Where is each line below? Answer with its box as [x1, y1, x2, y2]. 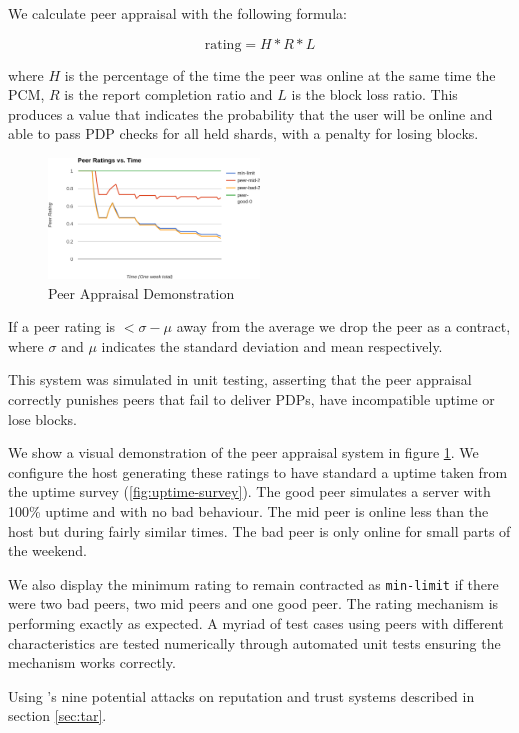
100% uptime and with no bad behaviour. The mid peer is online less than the [8, 501, 489, 522]
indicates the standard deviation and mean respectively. [101, 335, 443, 356]
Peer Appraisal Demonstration [48, 282, 235, 303]
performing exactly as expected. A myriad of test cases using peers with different [8, 613, 504, 634]
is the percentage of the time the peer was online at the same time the [64, 64, 496, 85]
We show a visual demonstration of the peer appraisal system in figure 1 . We [8, 442, 479, 463]
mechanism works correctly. [8, 652, 176, 673]
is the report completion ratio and [64, 84, 273, 105]
